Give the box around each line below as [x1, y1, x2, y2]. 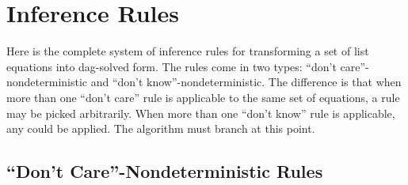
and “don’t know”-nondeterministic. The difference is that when [90, 74, 402, 90]
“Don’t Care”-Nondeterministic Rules [6, 159, 323, 183]
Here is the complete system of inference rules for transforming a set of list [6, 43, 369, 59]
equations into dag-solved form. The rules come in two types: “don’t [6, 58, 337, 74]
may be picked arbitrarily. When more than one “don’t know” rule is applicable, [6, 104, 395, 121]
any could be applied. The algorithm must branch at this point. [6, 120, 315, 137]
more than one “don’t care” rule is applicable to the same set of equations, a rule [6, 89, 400, 105]
